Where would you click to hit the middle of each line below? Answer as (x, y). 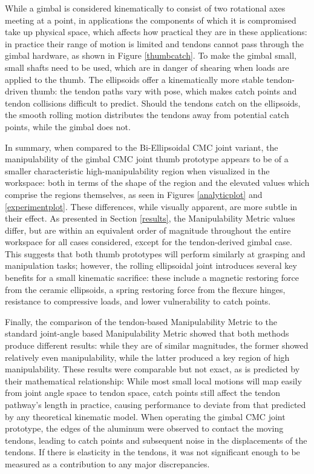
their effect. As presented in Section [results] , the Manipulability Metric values (150, 218)
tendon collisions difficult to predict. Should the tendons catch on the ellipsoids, (153, 103)
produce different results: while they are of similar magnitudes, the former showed (157, 345)
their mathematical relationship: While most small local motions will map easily (153, 380)
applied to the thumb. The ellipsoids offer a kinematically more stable (134, 79)
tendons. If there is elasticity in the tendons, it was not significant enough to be (152, 452)
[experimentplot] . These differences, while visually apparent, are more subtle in (151, 206)
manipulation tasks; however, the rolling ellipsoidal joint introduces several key (151, 265)
